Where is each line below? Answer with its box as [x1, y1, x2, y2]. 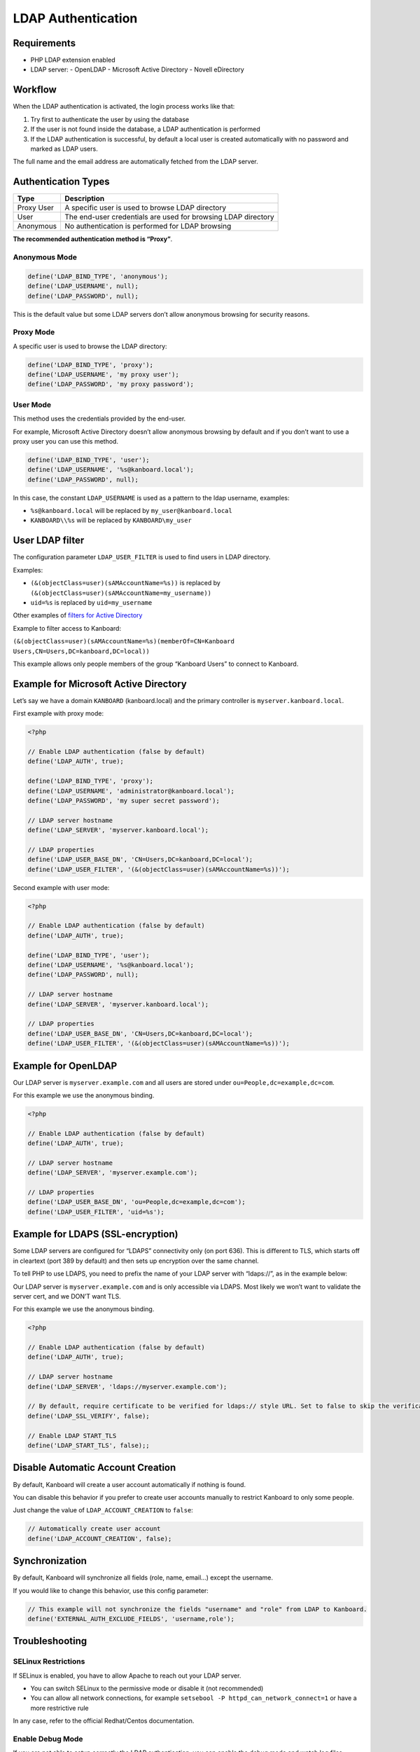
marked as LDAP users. [30, 144, 98, 153]
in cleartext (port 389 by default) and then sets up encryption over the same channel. [13, 1257, 259, 1265]
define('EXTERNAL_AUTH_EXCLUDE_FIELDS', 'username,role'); [27, 1615, 234, 1622]
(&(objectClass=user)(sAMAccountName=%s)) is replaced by [30, 579, 220, 587]
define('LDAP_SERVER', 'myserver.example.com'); [27, 1169, 198, 1177]
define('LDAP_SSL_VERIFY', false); [27, 1412, 150, 1420]
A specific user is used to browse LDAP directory [64, 203, 227, 213]
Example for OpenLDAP [13, 1060, 118, 1072]
